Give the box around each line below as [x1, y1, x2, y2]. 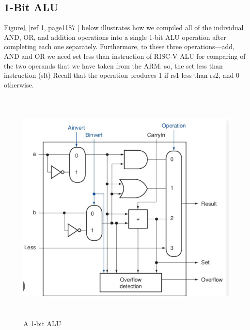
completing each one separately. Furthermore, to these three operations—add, [4, 41, 234, 52]
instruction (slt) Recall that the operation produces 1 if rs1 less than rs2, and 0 [4, 70, 239, 80]
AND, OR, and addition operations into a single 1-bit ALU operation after [4, 32, 226, 42]
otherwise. [4, 79, 34, 89]
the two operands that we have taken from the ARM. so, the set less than [4, 60, 223, 70]
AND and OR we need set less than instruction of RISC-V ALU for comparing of [4, 51, 246, 61]
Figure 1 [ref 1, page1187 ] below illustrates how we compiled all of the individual [4, 22, 244, 33]
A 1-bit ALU [23, 318, 62, 329]
